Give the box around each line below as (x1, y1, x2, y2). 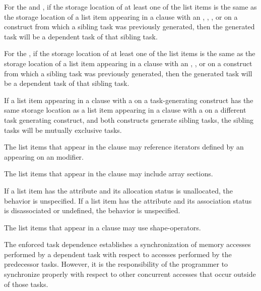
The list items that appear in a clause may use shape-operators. (4, 222, 201, 232)
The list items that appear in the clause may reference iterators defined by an (4, 141, 244, 152)
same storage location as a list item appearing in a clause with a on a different (4, 105, 246, 115)
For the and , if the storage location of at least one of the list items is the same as (4, 2, 257, 12)
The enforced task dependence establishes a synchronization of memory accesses (4, 239, 251, 250)
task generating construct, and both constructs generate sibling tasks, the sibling (4, 114, 254, 125)
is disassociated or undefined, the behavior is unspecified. (4, 205, 180, 216)
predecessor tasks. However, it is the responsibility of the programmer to (4, 259, 228, 269)
